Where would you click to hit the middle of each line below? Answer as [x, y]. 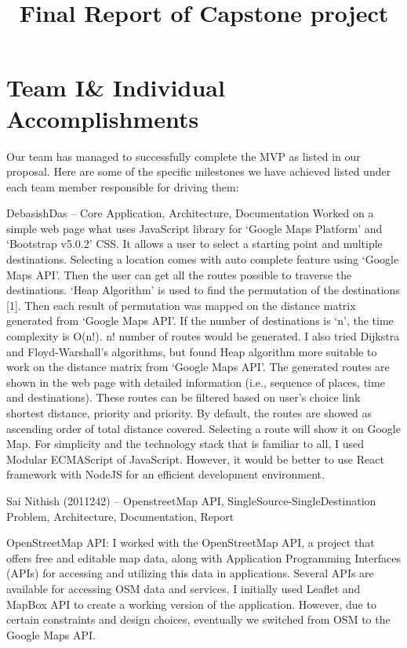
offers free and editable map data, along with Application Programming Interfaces [204, 557]
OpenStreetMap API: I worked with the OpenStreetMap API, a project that [191, 542]
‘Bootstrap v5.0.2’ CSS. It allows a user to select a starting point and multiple [194, 244]
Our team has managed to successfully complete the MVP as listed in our [184, 156]
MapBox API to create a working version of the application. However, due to [191, 604]
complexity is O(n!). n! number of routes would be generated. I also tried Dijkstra [203, 336]
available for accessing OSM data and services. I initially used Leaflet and [184, 588]
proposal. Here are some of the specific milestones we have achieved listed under [199, 171]
